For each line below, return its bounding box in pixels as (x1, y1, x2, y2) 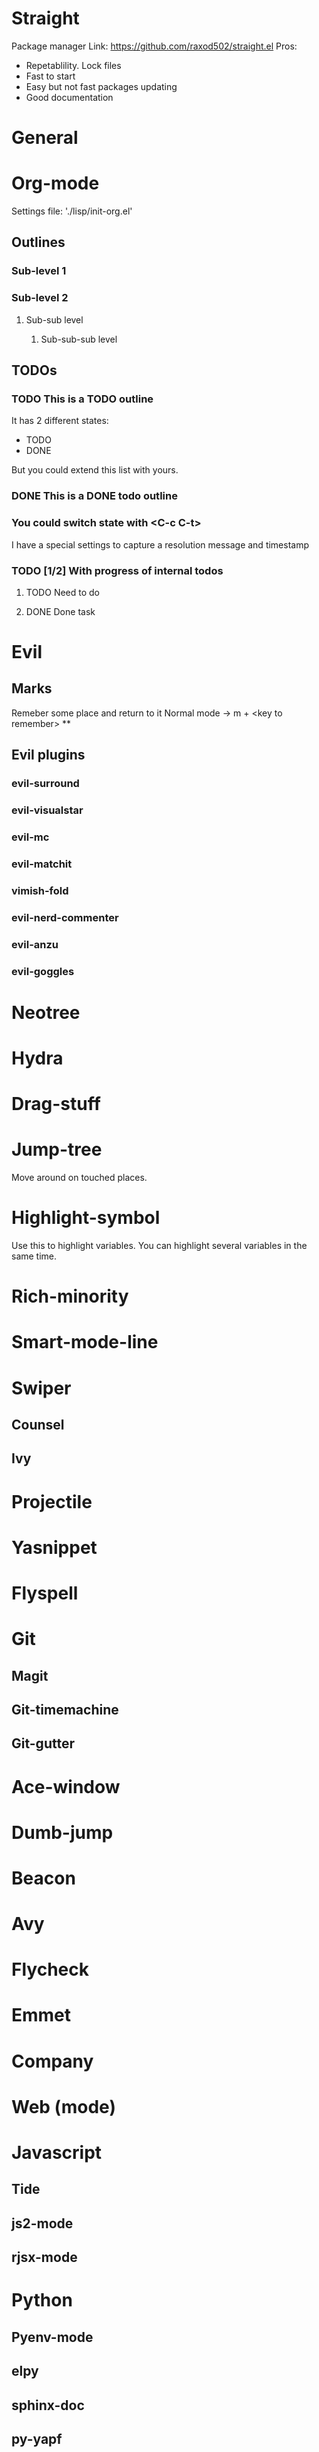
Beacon (11, 1867, 76, 1889)
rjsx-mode (11, 2249, 78, 2266)
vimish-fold (11, 883, 69, 897)
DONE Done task (25, 605, 96, 617)
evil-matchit (11, 857, 73, 871)
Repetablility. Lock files (25, 59, 122, 71)
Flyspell (11, 1582, 79, 1604)
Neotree (11, 1001, 81, 1024)
